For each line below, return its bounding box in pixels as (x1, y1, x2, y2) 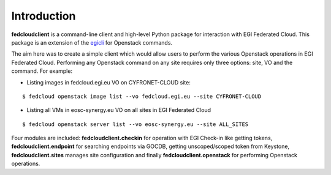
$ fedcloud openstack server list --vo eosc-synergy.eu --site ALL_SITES (22, 121, 249, 128)
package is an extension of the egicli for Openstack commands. (11, 39, 173, 46)
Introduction (11, 9, 76, 23)
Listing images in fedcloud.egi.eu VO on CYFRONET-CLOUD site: (26, 78, 191, 86)
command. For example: (11, 67, 73, 75)
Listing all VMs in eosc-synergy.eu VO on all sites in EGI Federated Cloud (26, 106, 211, 114)
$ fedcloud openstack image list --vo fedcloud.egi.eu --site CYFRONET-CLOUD (22, 92, 262, 100)
